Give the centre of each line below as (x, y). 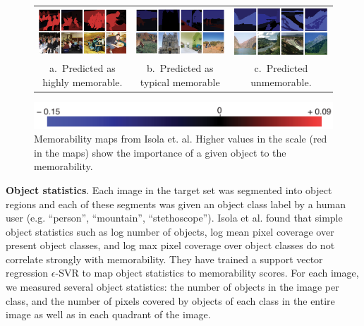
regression (27, 273)
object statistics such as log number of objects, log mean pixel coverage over (170, 231)
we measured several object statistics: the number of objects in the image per (172, 287)
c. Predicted (281, 68)
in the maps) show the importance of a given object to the (160, 152)
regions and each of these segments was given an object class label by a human (176, 204)
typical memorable (180, 82)
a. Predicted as (83, 68)
